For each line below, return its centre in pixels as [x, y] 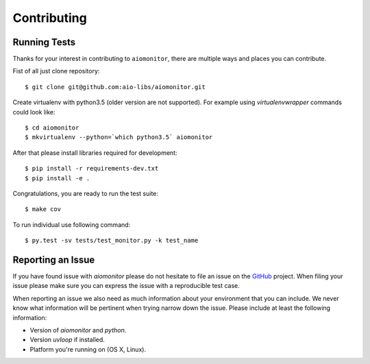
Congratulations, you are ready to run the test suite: [86, 193]
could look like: [34, 112]
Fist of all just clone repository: [56, 71]
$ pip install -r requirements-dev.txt [92, 169]
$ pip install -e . [58, 178]
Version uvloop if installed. [67, 340]
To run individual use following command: [72, 225]
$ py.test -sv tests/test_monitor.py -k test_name [112, 241]
